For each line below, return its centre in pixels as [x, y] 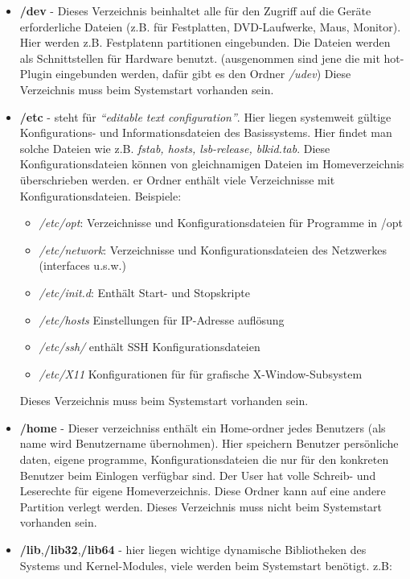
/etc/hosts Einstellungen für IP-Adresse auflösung [162, 319]
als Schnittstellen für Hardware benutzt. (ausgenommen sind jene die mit [200, 58]
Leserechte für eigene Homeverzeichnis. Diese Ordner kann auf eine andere [203, 491]
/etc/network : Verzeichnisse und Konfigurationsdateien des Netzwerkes [213, 249]
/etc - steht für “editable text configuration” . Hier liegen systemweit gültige [205, 116]
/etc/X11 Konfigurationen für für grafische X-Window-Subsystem [201, 373]
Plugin [36, 74]
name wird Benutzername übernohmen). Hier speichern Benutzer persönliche [209, 443]
